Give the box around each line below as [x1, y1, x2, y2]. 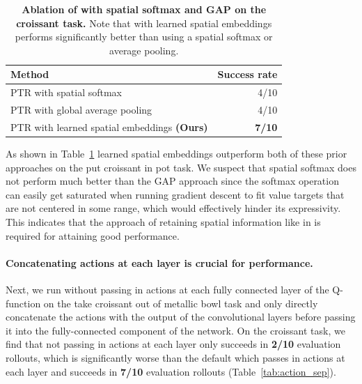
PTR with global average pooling [10, 102, 152, 117]
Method [10, 67, 49, 82]
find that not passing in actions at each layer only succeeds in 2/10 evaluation [6, 337, 341, 351]
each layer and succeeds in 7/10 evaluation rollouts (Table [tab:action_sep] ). [6, 364, 336, 378]
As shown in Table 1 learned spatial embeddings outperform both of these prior [6, 146, 347, 160]
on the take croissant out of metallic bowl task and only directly [43, 295, 318, 310]
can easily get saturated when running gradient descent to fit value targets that [6, 187, 345, 201]
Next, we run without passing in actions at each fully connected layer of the [6, 282, 329, 296]
